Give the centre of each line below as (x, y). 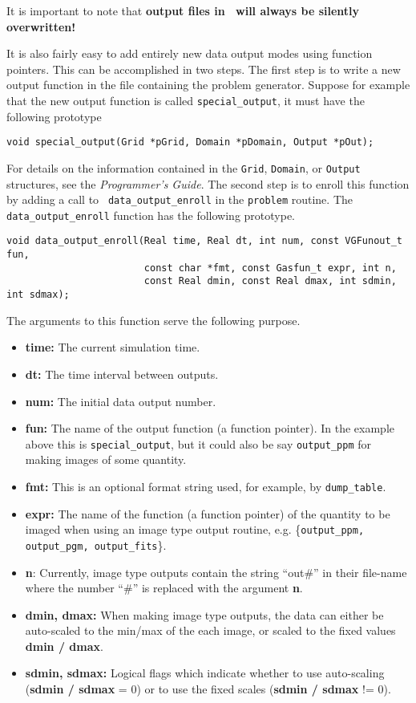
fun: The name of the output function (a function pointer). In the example (210, 428)
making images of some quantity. (106, 459)
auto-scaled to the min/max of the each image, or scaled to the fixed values (210, 630)
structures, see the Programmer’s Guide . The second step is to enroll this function (208, 183)
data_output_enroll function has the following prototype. (151, 215)
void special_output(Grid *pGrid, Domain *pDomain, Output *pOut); (190, 142)
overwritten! (41, 26)
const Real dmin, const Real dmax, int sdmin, (270, 281)
